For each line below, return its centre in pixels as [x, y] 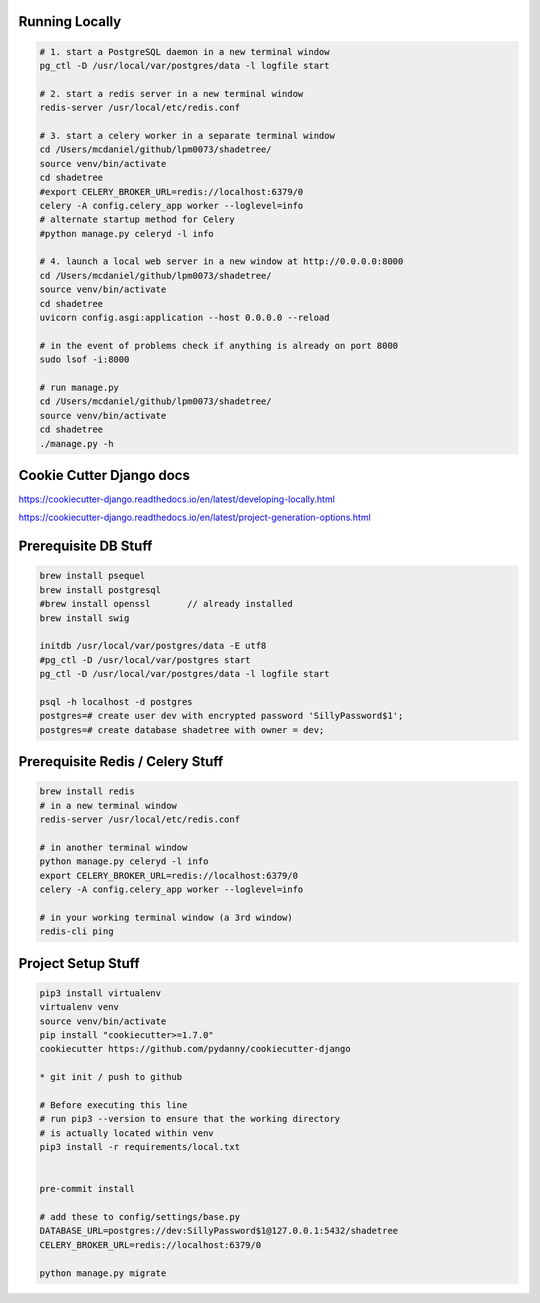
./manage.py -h [76, 443]
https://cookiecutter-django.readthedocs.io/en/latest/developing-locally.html [176, 499]
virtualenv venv [79, 1007]
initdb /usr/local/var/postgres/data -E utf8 [153, 646]
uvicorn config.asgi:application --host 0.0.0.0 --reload [184, 318]
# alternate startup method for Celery [137, 219]
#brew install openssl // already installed [166, 604]
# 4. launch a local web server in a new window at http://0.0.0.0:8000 [221, 261]
